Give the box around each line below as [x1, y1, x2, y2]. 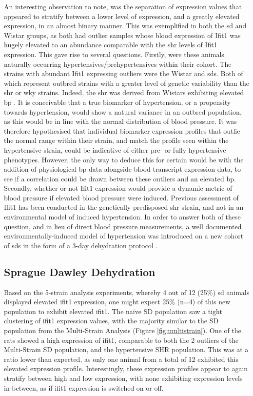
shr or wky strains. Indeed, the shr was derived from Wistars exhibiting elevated [4, 87, 244, 98]
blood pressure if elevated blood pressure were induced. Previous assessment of [4, 192, 239, 202]
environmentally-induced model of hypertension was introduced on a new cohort [4, 231, 244, 241]
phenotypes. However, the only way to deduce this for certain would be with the [4, 154, 244, 164]
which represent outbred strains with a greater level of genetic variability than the [4, 78, 249, 88]
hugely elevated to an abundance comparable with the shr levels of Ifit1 [4, 40, 217, 50]
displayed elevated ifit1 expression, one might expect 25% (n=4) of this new [4, 297, 231, 307]
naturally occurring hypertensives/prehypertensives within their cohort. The [4, 59, 232, 69]
